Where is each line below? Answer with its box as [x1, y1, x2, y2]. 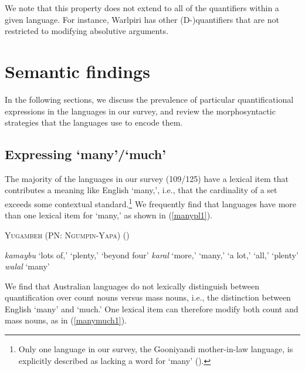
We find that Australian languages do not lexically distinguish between [5, 279, 259, 292]
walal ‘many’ [5, 260, 50, 272]
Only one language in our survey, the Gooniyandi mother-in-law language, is [18, 343, 293, 355]
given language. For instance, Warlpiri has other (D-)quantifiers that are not [5, 13, 279, 25]
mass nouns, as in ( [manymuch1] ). [5, 314, 127, 326]
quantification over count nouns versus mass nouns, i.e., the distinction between [5, 291, 291, 303]
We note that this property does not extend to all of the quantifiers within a [5, 2, 279, 14]
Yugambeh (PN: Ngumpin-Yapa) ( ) [5, 228, 130, 241]
